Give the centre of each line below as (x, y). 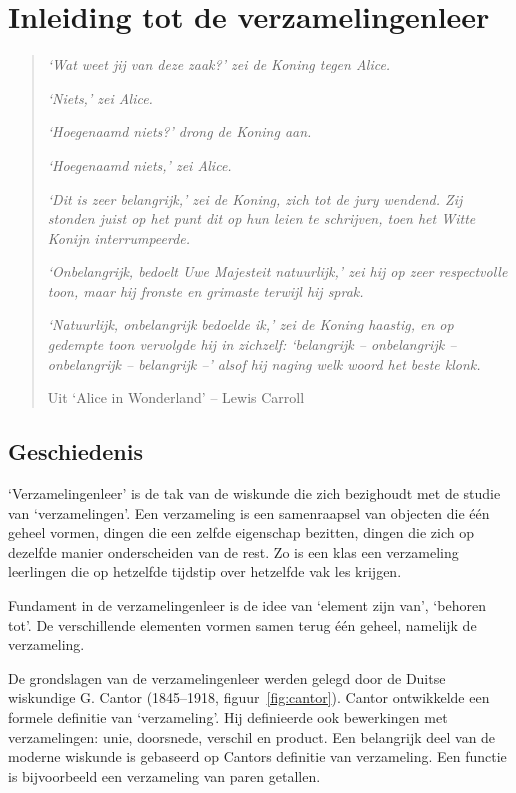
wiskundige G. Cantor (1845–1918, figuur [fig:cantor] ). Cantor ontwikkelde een (249, 697)
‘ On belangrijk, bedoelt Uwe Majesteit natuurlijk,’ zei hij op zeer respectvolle (277, 271)
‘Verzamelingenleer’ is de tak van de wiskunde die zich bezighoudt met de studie (254, 493)
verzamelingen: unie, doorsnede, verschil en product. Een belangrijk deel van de (252, 736)
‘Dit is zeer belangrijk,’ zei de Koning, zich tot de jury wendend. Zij (255, 198)
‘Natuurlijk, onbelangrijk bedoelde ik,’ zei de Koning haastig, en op (250, 324)
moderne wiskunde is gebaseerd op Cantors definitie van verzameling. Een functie (257, 756)
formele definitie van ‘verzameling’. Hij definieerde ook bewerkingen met (228, 716)
